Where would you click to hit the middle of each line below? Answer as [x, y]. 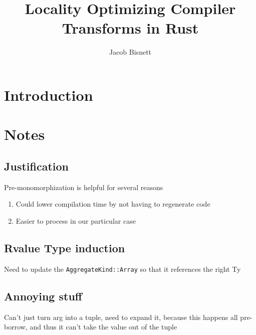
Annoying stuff [43, 296]
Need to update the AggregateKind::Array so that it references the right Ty [122, 269]
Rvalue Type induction [65, 247]
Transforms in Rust [130, 28]
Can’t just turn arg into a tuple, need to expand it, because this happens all [121, 317]
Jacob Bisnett [130, 52]
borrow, [16, 327]
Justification [36, 166]
